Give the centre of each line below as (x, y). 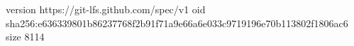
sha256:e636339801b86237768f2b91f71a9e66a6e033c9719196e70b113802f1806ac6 (177, 23)
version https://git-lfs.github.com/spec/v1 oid (106, 9)
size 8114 (25, 37)
